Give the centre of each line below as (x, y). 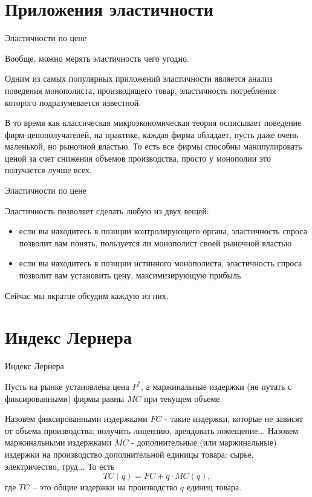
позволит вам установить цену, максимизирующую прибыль (130, 275)
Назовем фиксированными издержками (76, 419)
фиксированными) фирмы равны (65, 398)
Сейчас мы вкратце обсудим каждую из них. (87, 295)
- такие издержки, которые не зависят (234, 419)
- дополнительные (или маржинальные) (204, 442)
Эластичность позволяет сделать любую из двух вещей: (107, 210)
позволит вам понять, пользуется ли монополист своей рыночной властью (155, 242)
